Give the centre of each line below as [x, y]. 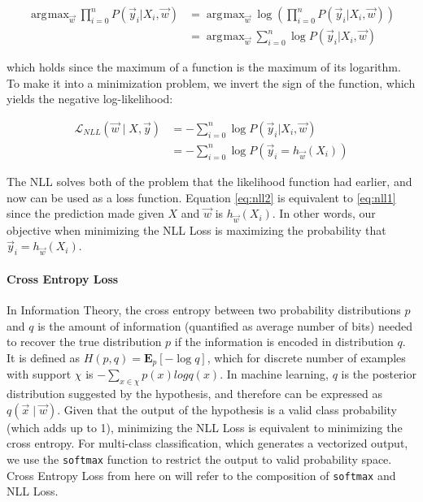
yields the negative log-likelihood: [90, 99]
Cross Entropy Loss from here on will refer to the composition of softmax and [201, 475]
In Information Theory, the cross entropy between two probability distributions [204, 310]
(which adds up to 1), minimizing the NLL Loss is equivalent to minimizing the [205, 427]
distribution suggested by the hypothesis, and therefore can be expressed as [194, 394]
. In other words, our [324, 213]
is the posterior [379, 374]
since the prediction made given [85, 213]
